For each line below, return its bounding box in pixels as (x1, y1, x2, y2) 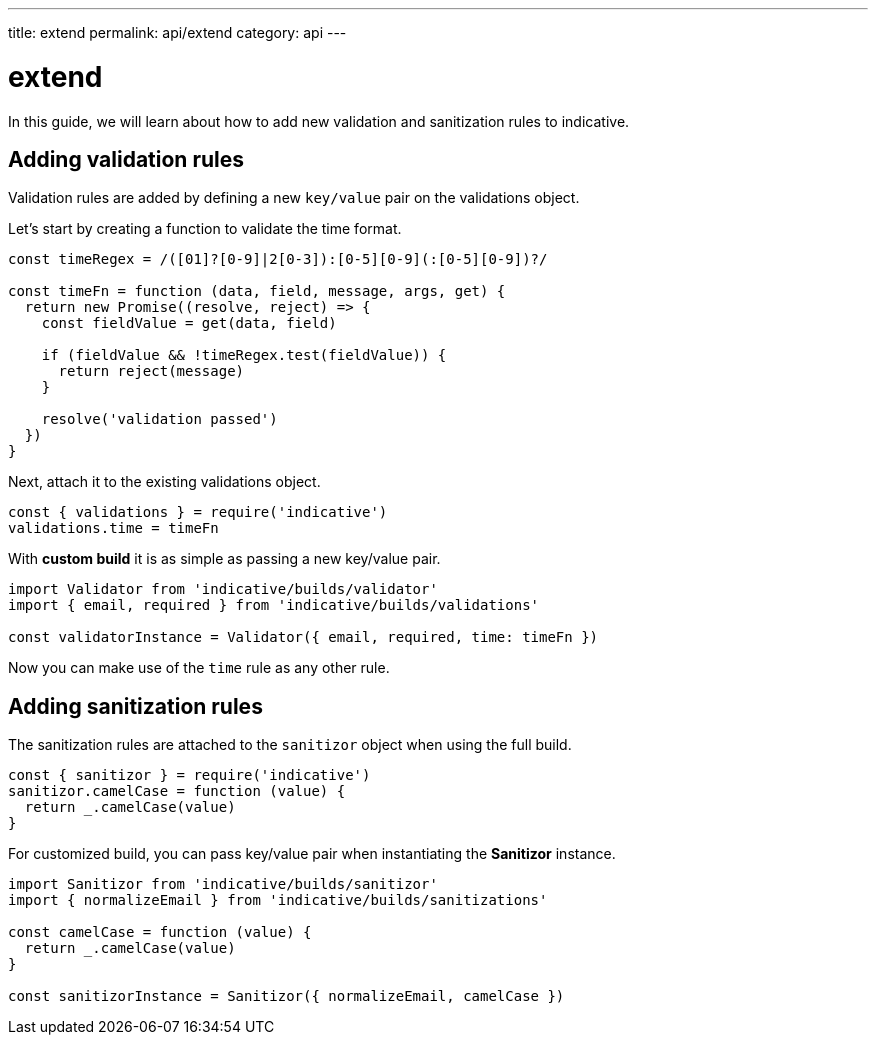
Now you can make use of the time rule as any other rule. (8, 659, 390, 677)
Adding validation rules (8, 146, 244, 172)
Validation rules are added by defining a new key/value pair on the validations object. (8, 189, 580, 207)
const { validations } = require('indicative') (8, 504, 388, 521)
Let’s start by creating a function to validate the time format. (8, 220, 402, 238)
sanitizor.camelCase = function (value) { (8, 783, 346, 800)
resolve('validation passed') (41, 411, 278, 428)
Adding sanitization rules (8, 693, 263, 719)
